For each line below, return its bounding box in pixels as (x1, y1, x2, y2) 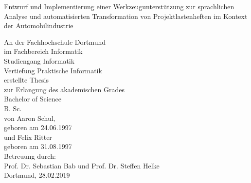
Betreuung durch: (4, 150, 56, 161)
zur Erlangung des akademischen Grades (4, 84, 125, 94)
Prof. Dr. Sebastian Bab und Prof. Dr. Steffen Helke (4, 160, 160, 170)
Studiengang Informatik (4, 55, 75, 66)
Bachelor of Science (4, 94, 62, 104)
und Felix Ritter (4, 132, 52, 142)
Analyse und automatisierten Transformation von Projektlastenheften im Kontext (4, 11, 248, 21)
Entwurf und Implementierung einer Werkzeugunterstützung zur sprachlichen (4, 1, 234, 11)
